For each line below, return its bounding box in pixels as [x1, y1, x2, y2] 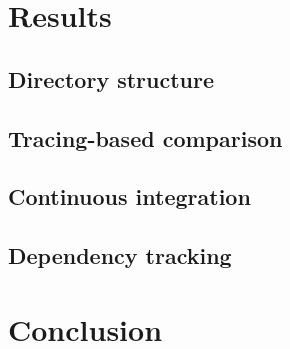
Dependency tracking [8, 240, 232, 271]
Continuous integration [8, 181, 251, 212]
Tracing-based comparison [8, 122, 283, 153]
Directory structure [8, 63, 215, 94]
